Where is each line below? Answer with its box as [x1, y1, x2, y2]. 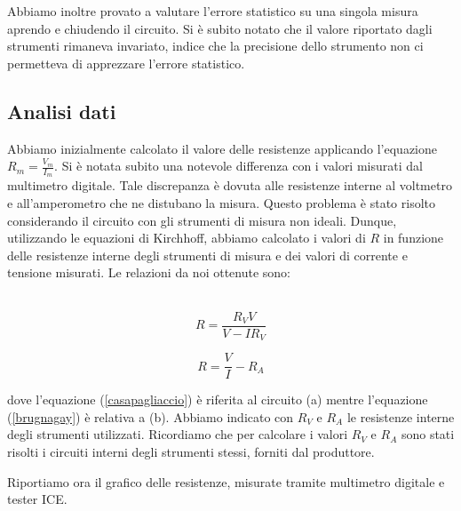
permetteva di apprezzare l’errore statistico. [7, 53, 245, 72]
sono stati [401, 425, 455, 443]
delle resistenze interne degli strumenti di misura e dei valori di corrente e [7, 245, 408, 264]
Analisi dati [7, 97, 116, 124]
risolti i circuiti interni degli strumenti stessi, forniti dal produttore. [7, 442, 375, 460]
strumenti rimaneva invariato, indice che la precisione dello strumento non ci [7, 36, 424, 55]
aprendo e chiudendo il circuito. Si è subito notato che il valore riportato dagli [7, 19, 433, 37]
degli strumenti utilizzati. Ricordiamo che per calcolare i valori [7, 425, 348, 443]
